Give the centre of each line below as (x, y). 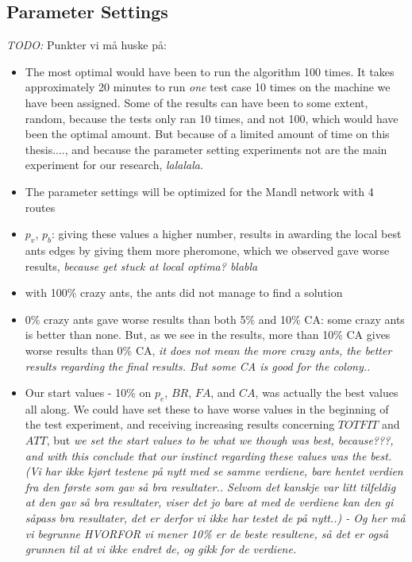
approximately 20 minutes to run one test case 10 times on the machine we (208, 87)
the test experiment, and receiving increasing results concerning (180, 424)
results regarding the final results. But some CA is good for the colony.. (198, 366)
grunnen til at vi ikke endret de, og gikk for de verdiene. (161, 549)
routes (40, 207)
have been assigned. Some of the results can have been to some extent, (196, 102)
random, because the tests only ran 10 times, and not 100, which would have (212, 118)
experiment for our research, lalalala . (114, 165)
